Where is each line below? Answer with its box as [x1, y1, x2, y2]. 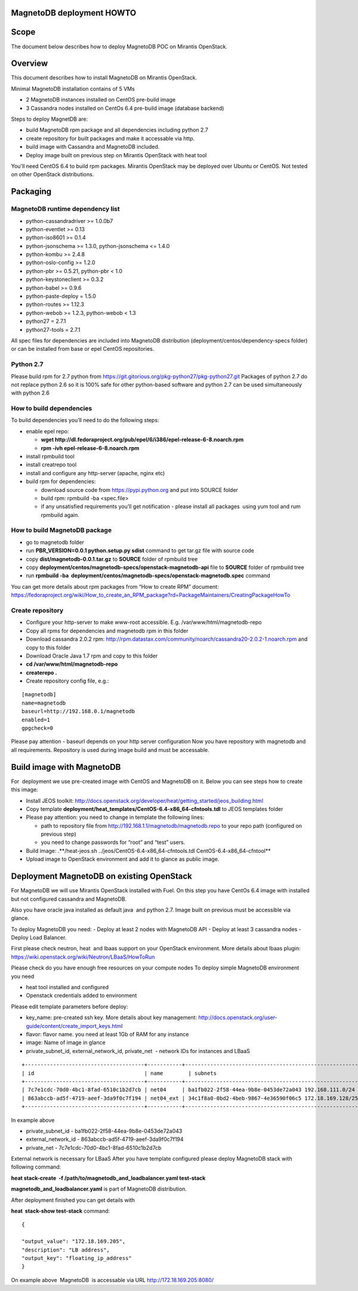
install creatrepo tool [26, 461, 77, 469]
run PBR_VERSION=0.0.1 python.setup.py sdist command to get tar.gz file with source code [26, 547, 255, 554]
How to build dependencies [11, 404, 92, 412]
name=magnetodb [21, 699, 66, 706]
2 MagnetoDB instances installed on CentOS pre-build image [26, 96, 176, 103]
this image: [11, 786, 38, 793]
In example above [11, 1116, 55, 1124]
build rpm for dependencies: [26, 478, 96, 485]
